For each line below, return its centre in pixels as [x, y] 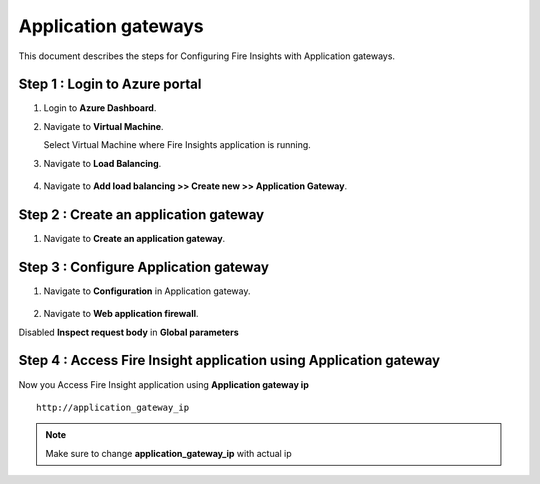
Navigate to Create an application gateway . [134, 238]
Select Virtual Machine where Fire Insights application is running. [177, 145]
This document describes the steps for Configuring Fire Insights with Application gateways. [206, 56]
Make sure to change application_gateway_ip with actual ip [168, 453]
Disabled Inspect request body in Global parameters [128, 332]
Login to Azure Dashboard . [100, 108]
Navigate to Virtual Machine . [103, 126]
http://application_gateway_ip [113, 407]
